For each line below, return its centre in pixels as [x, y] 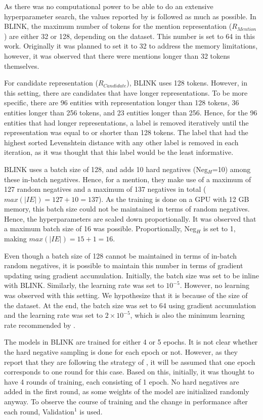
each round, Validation [39, 411]
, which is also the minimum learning [188, 315]
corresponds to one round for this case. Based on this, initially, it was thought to [129, 372]
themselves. [22, 66]
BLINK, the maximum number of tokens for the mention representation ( [118, 26]
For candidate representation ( [51, 83]
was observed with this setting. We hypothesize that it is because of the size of [126, 295]
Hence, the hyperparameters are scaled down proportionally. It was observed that [130, 218]
